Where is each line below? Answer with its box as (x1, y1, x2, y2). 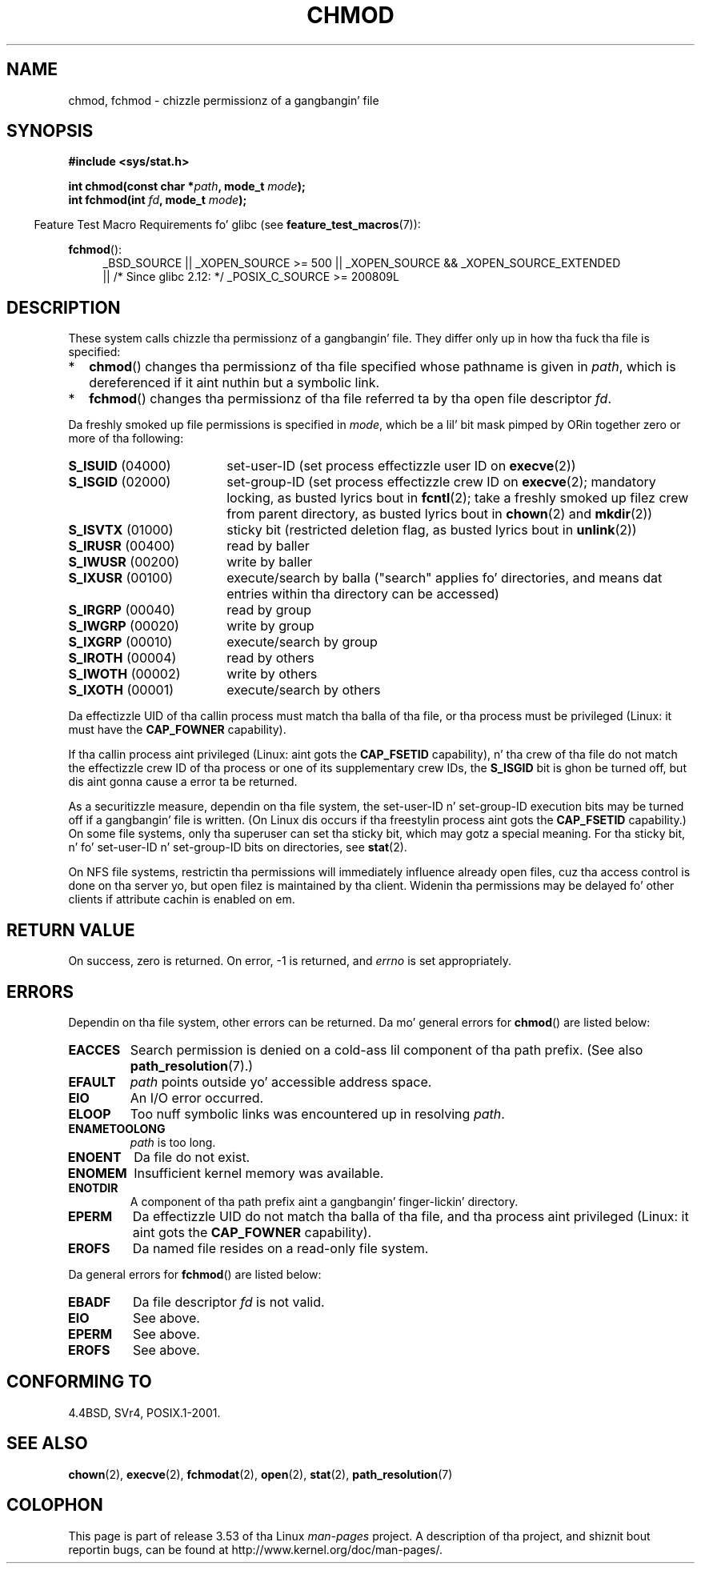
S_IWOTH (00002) (68, 666, 181, 683)
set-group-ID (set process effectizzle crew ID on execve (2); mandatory (226, 474, 656, 491)
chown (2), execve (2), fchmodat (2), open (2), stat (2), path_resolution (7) (68, 1467, 453, 1481)
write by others (226, 666, 318, 683)
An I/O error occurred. (130, 1089, 264, 1106)
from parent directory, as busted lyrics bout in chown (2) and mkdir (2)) (226, 506, 653, 523)
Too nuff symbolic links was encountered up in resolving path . (130, 1105, 505, 1122)
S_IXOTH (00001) (68, 682, 174, 699)
